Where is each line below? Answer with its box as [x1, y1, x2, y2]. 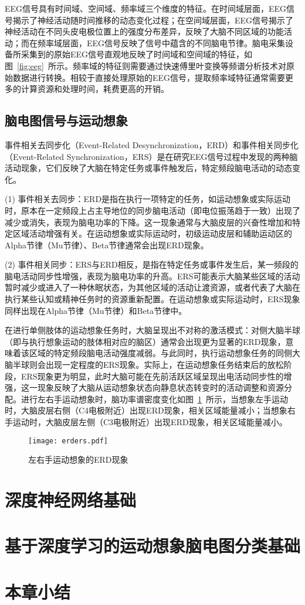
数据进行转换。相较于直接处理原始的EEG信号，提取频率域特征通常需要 [12, 71, 286, 83]
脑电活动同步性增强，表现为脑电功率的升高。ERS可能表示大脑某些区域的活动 [5, 269, 300, 282]
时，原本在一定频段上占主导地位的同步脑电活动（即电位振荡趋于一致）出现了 [5, 204, 300, 216]
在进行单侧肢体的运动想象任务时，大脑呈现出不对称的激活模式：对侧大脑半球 [5, 324, 300, 336]
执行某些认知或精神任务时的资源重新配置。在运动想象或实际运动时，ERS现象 [5, 293, 300, 305]
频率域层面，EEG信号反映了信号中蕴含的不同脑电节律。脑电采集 [37, 36, 286, 49]
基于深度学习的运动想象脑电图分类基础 [5, 534, 301, 558]
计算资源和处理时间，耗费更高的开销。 [21, 83, 169, 95]
